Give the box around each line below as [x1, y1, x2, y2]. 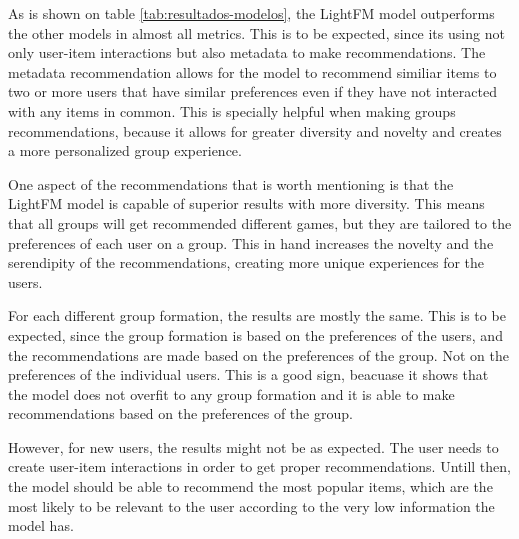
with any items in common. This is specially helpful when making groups [8, 100, 456, 121]
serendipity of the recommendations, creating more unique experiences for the [8, 252, 485, 273]
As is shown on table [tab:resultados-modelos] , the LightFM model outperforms [8, 3, 495, 23]
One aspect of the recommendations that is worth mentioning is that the [8, 173, 454, 194]
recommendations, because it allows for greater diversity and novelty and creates [8, 120, 502, 141]
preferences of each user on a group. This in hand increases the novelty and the [8, 232, 494, 253]
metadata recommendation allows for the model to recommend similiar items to [8, 61, 497, 82]
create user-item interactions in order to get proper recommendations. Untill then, [8, 456, 511, 477]
